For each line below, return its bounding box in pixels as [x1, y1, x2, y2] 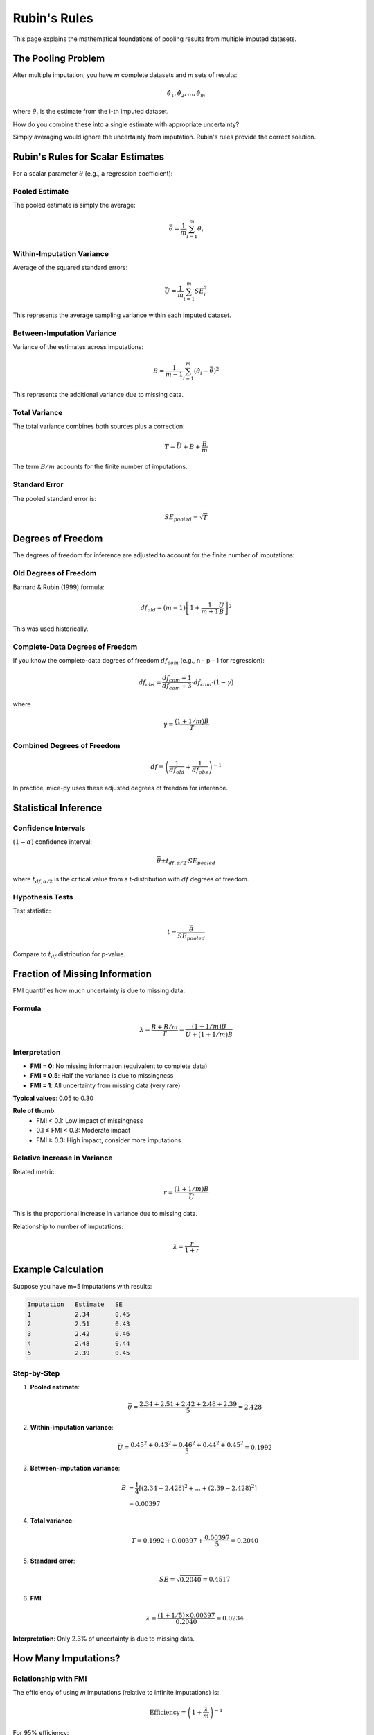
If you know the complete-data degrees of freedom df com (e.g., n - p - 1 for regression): [12, 657, 265, 666]
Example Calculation [12, 1264, 104, 1276]
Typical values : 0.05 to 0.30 [12, 1094, 93, 1103]
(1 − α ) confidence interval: [12, 838, 93, 846]
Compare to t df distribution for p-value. [12, 950, 126, 960]
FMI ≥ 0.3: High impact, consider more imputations [36, 1135, 181, 1144]
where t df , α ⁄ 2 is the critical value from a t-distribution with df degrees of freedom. [12, 874, 249, 885]
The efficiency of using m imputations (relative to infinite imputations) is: [12, 1689, 220, 1697]
